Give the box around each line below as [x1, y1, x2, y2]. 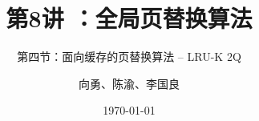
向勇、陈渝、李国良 [79, 75, 180, 91]
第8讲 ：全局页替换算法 [6, 2, 253, 34]
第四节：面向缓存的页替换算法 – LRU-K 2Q [17, 48, 241, 65]
